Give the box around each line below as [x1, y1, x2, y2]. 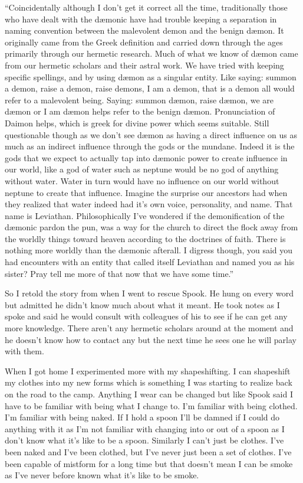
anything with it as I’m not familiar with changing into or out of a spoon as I [5, 422, 285, 435]
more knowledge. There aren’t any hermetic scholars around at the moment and [5, 322, 294, 334]
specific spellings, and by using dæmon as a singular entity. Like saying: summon [5, 70, 297, 83]
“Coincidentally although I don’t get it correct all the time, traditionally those [5, 1, 288, 13]
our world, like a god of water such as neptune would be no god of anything [5, 163, 279, 175]
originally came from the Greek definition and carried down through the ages [5, 35, 283, 48]
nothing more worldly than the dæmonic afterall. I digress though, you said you [5, 244, 293, 256]
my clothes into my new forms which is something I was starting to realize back [5, 376, 292, 389]
